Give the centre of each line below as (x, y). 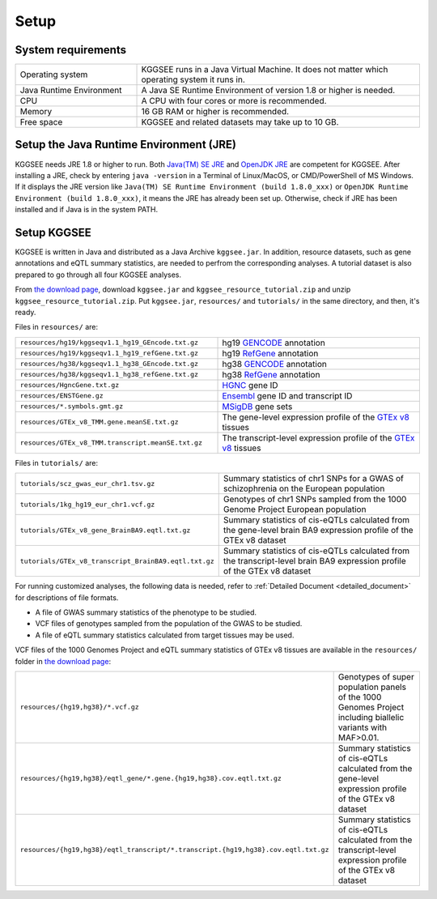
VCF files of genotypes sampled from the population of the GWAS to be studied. (169, 624)
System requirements (71, 50)
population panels (372, 687)
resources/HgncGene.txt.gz (70, 385)
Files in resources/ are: (57, 327)
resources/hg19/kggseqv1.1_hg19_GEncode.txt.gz (109, 343)
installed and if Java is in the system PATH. (86, 210)
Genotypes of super (376, 676)
